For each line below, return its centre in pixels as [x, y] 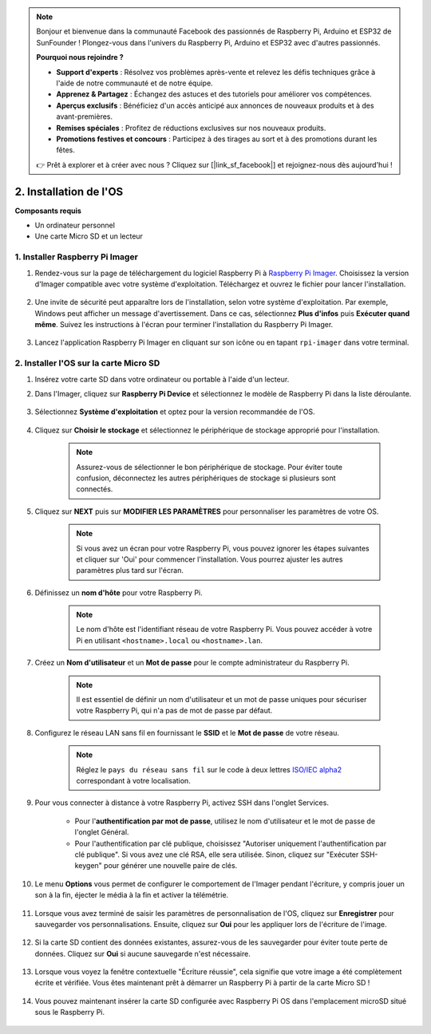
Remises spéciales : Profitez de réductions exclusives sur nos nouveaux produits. [191, 128]
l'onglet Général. [102, 832]
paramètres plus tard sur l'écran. [130, 570]
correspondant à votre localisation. [133, 780]
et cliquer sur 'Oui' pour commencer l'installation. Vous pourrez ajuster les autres [210, 559]
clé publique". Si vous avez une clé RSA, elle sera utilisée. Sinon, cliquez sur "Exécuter [217, 854]
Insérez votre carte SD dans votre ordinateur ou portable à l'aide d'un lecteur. [162, 379]
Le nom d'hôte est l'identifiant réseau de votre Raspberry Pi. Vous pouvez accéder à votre [224, 629]
